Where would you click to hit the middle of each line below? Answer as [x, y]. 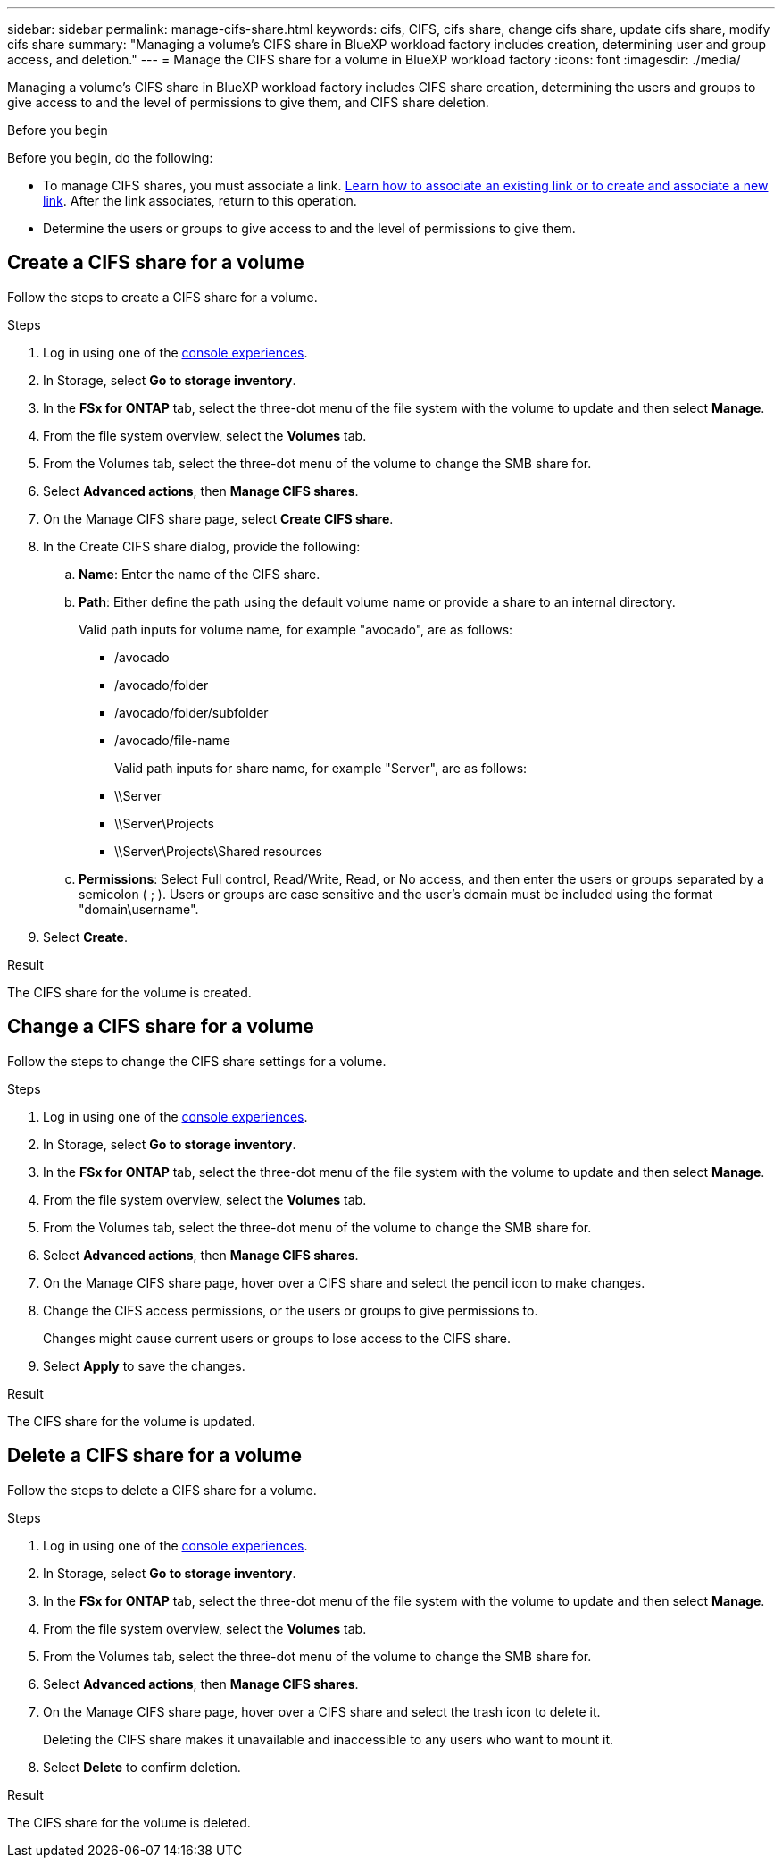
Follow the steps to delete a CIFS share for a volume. [162, 1490]
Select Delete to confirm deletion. [142, 1767]
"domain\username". [139, 909]
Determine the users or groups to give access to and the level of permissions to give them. [309, 228]
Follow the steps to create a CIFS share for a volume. [162, 297]
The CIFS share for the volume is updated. [131, 1421]
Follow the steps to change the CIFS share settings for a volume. [197, 1061]
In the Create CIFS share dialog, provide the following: [202, 546]
